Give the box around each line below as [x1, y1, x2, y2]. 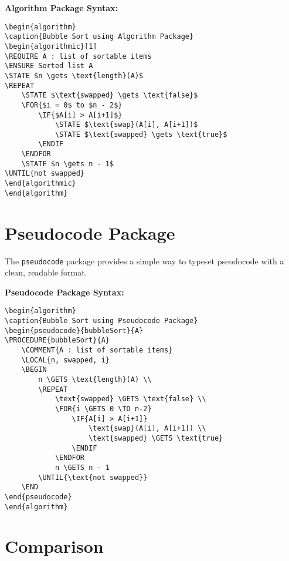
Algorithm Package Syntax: [5, 2, 118, 14]
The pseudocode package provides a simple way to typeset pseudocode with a [5, 254, 284, 267]
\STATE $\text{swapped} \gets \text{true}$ [55, 130, 227, 139]
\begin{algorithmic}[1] [5, 42, 97, 51]
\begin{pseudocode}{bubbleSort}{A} [5, 326, 144, 335]
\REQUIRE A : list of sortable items [5, 52, 152, 61]
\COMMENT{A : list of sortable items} [21, 346, 173, 354]
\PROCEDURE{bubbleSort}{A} [5, 336, 110, 345]
